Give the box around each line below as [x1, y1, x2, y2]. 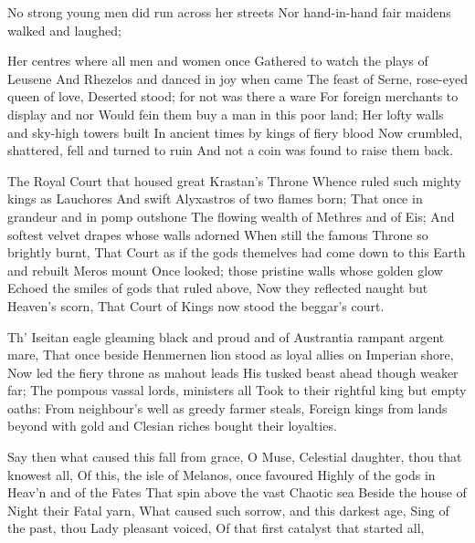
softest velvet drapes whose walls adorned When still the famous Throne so [7, 225, 428, 244]
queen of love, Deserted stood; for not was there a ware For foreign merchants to [7, 87, 459, 106]
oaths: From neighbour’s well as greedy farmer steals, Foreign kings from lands [7, 398, 448, 417]
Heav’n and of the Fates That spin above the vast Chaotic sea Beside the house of [7, 483, 467, 502]
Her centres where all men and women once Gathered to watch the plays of [7, 51, 428, 70]
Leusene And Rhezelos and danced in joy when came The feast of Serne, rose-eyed [7, 68, 468, 88]
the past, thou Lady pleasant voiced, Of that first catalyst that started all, [7, 518, 425, 538]
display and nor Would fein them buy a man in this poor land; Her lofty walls [7, 104, 444, 123]
